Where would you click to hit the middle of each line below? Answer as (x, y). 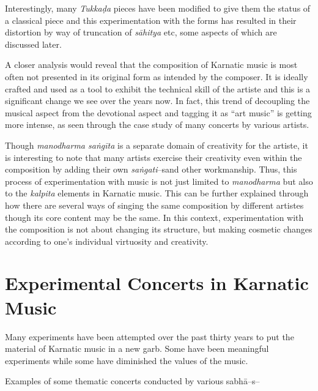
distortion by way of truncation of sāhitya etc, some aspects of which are (141, 32)
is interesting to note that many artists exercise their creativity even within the (153, 157)
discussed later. (33, 44)
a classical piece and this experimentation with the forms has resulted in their (151, 20)
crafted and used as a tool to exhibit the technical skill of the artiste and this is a (158, 88)
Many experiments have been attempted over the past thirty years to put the (150, 336)
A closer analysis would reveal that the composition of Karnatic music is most (151, 65)
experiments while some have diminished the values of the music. (127, 360)
